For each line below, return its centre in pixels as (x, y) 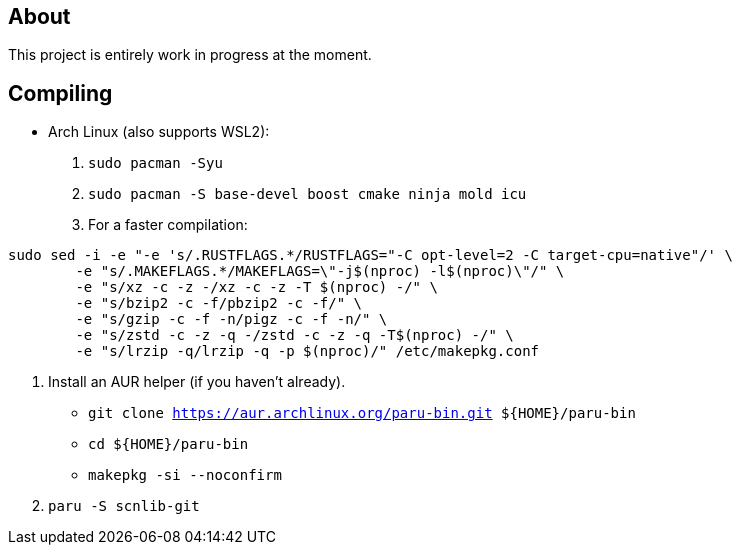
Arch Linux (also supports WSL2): (159, 132)
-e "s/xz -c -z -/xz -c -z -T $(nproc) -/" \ (256, 287)
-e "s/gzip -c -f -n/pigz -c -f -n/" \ (231, 319)
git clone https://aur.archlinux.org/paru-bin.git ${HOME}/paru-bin (362, 413)
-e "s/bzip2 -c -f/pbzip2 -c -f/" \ (219, 303)
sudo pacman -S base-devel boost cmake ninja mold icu (307, 194)
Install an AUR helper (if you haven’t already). (197, 382)
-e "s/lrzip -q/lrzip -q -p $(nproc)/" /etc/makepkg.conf (307, 351)
